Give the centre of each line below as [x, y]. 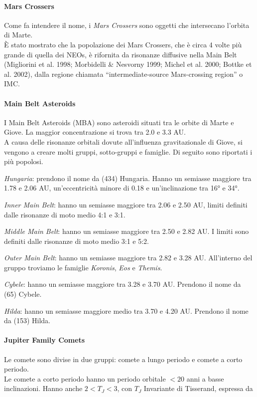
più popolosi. [24, 161]
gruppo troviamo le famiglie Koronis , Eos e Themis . [83, 267]
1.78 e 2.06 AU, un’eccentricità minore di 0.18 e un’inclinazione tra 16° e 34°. [122, 188]
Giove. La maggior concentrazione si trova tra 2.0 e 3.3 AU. [95, 132]
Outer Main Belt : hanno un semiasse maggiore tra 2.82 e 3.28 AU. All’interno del [128, 258]
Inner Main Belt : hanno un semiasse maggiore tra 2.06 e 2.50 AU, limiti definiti [126, 204]
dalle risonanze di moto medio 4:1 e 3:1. [65, 214]
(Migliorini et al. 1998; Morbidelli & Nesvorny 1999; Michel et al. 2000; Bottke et [128, 64]
